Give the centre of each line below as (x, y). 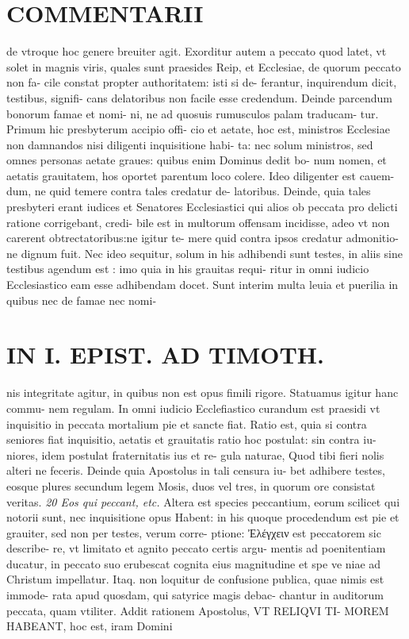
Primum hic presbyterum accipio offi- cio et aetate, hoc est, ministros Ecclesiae (198, 129)
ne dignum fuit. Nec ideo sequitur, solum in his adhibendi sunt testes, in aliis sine (205, 253)
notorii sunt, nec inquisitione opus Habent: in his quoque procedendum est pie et (203, 517)
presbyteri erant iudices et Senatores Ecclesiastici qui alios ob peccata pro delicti (202, 207)
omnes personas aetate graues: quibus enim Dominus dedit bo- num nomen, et (197, 160)
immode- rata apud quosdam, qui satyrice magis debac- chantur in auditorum (195, 595)
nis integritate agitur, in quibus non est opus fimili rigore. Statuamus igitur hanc (203, 393)
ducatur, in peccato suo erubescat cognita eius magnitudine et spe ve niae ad (194, 563)
